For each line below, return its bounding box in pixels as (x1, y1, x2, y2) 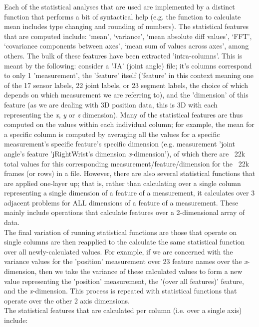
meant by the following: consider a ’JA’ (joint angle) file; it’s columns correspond (4, 60, 252, 70)
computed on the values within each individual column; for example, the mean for (4, 119, 255, 129)
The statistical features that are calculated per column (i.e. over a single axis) (4, 305, 242, 315)
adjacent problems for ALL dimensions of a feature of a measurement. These (4, 197, 239, 207)
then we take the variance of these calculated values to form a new (39, 266, 243, 276)
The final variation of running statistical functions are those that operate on (4, 226, 237, 237)
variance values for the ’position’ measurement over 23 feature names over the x (4, 256, 248, 266)
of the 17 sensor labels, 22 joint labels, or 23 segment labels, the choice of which (4, 79, 248, 90)
